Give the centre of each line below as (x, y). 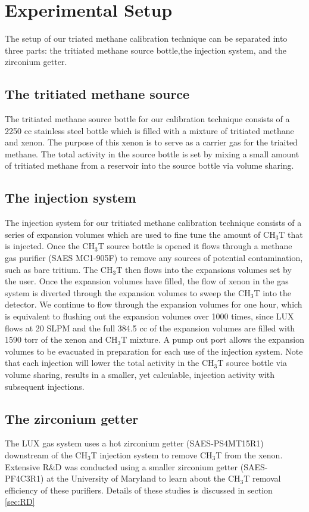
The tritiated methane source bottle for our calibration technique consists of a (147, 119)
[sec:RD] (20, 502)
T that (291, 234)
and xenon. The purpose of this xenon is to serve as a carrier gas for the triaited (151, 142)
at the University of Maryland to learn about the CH (143, 478)
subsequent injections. (45, 386)
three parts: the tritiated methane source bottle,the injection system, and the (146, 50)
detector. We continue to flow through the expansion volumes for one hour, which (154, 304)
